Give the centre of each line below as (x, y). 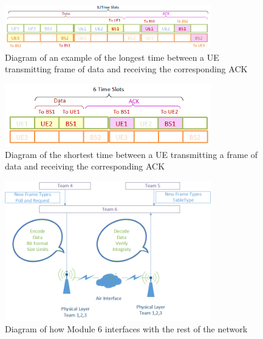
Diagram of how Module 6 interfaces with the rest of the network (126, 329)
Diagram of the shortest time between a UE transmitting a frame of (131, 154)
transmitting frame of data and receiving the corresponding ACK (126, 69)
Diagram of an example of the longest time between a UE (112, 57)
